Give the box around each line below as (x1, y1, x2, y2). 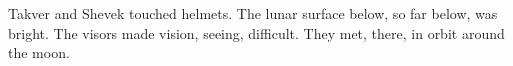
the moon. (8, 42, 70, 63)
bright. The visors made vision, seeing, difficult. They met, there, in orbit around (8, 22, 505, 43)
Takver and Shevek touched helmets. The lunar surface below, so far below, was (8, 3, 498, 23)
